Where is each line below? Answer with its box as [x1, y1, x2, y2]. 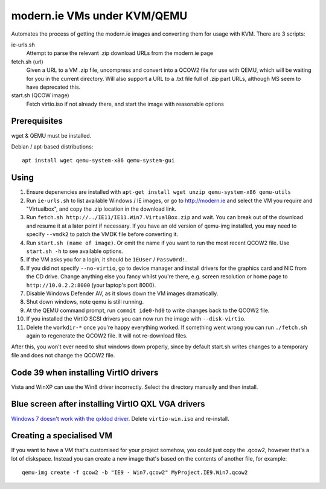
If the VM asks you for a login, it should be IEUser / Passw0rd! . [26, 256, 187, 263]
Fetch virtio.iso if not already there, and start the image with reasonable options [26, 100, 225, 107]
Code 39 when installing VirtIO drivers [11, 367, 159, 377]
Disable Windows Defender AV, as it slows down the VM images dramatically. [26, 290, 219, 297]
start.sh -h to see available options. [26, 248, 124, 255]
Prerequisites [11, 116, 63, 126]
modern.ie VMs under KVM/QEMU [11, 9, 188, 22]
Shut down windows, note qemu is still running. [26, 298, 144, 305]
